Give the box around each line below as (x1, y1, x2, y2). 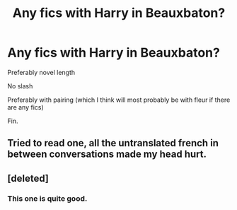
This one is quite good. (7, 193, 88, 203)
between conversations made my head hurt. (7, 148, 207, 161)
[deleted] (7, 172, 50, 185)
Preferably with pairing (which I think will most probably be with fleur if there (7, 95, 231, 104)
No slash (7, 81, 33, 90)
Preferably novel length (7, 68, 76, 76)
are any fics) (7, 103, 44, 111)
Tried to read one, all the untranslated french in (7, 137, 219, 149)
